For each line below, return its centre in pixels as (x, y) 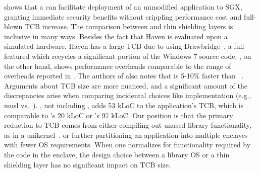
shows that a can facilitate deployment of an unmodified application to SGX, (123, 7)
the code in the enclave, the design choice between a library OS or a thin (117, 154)
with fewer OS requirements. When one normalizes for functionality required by (127, 145)
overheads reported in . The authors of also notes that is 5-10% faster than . (124, 76)
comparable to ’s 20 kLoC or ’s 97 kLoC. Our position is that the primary (119, 115)
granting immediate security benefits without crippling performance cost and (123, 16)
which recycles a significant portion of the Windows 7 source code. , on (141, 56)
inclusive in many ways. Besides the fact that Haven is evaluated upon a (116, 36)
